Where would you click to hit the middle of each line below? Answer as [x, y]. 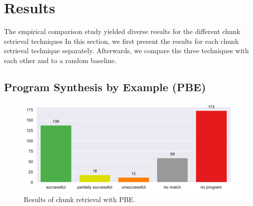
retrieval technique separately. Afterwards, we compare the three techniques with [126, 51]
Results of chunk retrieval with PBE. [80, 199]
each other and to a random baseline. [60, 60]
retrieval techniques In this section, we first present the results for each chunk [121, 41]
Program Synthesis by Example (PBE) [105, 86]
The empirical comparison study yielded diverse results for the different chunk [122, 31]
